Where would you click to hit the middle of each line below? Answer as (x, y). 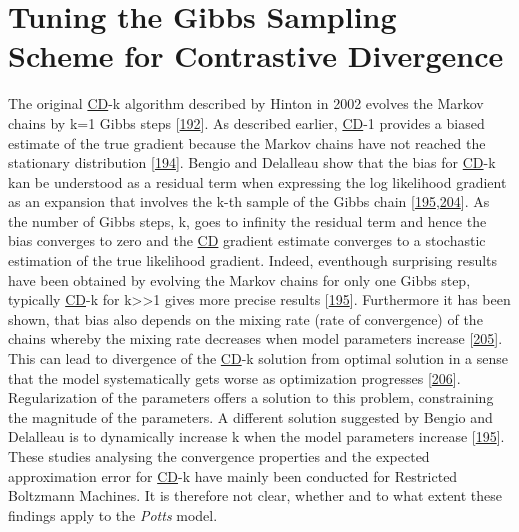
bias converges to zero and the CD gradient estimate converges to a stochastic (247, 240)
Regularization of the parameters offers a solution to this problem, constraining (251, 397)
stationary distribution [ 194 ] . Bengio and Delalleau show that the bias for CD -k (252, 162)
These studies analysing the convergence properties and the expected (219, 456)
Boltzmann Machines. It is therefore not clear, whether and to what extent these (255, 495)
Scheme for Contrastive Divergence (256, 55)
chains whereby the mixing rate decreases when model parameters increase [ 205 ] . (255, 338)
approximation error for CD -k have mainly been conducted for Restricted (233, 475)
